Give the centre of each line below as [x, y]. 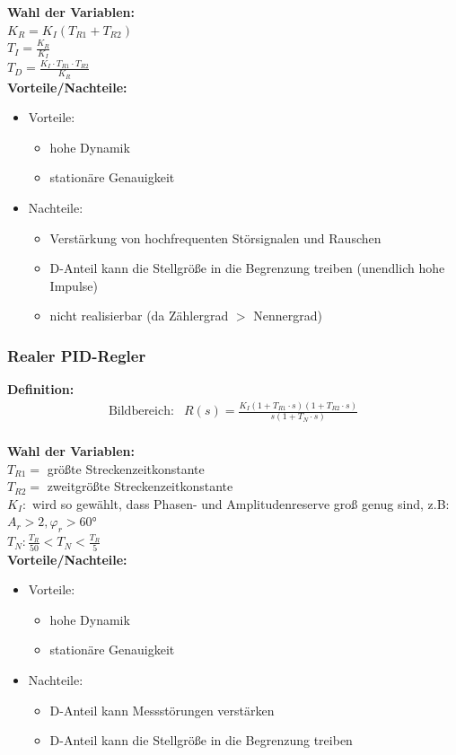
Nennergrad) [288, 316]
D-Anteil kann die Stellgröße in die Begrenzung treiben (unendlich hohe [247, 268]
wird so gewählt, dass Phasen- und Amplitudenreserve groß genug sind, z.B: [241, 503]
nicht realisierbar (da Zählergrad [139, 316]
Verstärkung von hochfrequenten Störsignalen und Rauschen [215, 237]
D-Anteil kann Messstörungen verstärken [162, 710]
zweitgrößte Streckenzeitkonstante [140, 486]
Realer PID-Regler [77, 355]
